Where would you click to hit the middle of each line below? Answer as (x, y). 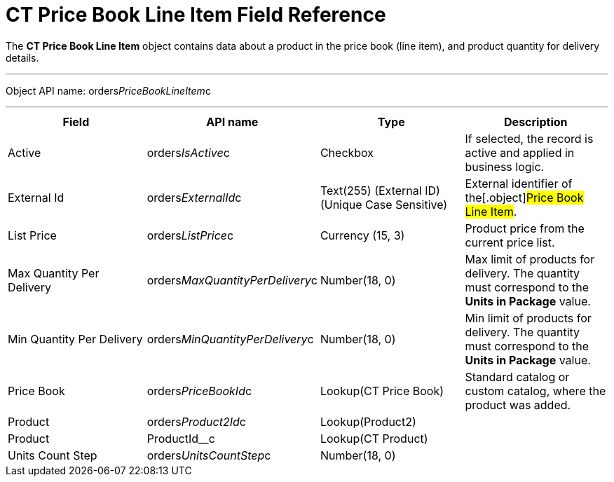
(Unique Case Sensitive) (384, 204)
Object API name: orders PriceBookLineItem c (108, 90)
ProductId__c (181, 438)
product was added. (518, 405)
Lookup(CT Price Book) (382, 391)
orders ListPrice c (190, 235)
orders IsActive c (188, 152)
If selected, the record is (529, 138)
